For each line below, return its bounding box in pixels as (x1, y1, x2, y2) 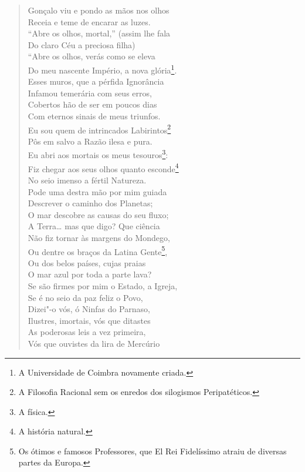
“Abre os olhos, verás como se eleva (28, 50, 155, 62)
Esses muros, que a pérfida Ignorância (28, 75, 164, 88)
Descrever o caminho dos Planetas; (28, 197, 153, 209)
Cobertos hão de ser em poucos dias (28, 98, 157, 111)
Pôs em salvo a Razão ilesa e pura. (28, 135, 152, 147)
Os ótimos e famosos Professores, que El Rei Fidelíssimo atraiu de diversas (18, 444, 287, 457)
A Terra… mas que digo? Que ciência (28, 220, 160, 232)
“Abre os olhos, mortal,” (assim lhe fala (28, 27, 171, 39)
